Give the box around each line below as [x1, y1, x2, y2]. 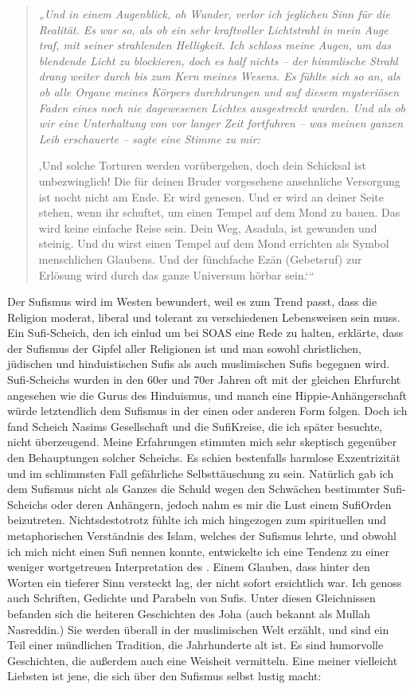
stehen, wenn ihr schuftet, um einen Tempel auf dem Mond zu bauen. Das [38, 204, 400, 221]
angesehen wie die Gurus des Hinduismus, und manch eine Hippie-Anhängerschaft [7, 386, 407, 403]
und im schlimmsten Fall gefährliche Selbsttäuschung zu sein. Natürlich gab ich [7, 464, 394, 481]
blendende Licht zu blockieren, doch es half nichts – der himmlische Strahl [38, 52, 398, 69]
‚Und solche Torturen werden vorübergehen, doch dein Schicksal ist [38, 157, 366, 174]
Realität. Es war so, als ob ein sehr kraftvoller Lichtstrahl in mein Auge [38, 21, 389, 37]
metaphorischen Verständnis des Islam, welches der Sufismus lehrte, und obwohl [7, 527, 396, 543]
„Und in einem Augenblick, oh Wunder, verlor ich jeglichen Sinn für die [38, 6, 390, 22]
